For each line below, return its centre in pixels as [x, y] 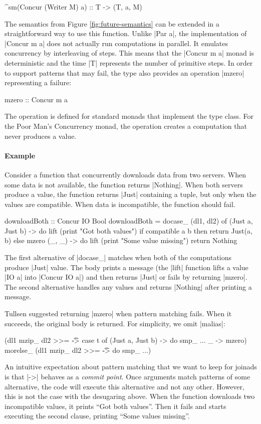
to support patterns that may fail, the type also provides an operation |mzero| [124, 72]
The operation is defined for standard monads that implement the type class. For [129, 116]
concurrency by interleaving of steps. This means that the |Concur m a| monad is [129, 53]
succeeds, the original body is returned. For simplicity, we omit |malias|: [115, 323]
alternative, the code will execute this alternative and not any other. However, [124, 386]
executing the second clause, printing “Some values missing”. [97, 416]
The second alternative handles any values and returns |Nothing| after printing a [128, 286]
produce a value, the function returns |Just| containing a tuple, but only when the [130, 194]
